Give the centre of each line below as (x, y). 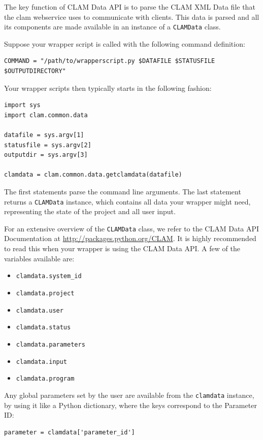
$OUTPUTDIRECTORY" (35, 71)
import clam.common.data (46, 115)
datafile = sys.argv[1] (44, 135)
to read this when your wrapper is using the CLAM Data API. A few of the (122, 248)
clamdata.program (45, 379)
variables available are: (39, 258)
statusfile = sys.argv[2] (48, 145)
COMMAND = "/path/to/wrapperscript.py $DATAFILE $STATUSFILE (110, 61)
